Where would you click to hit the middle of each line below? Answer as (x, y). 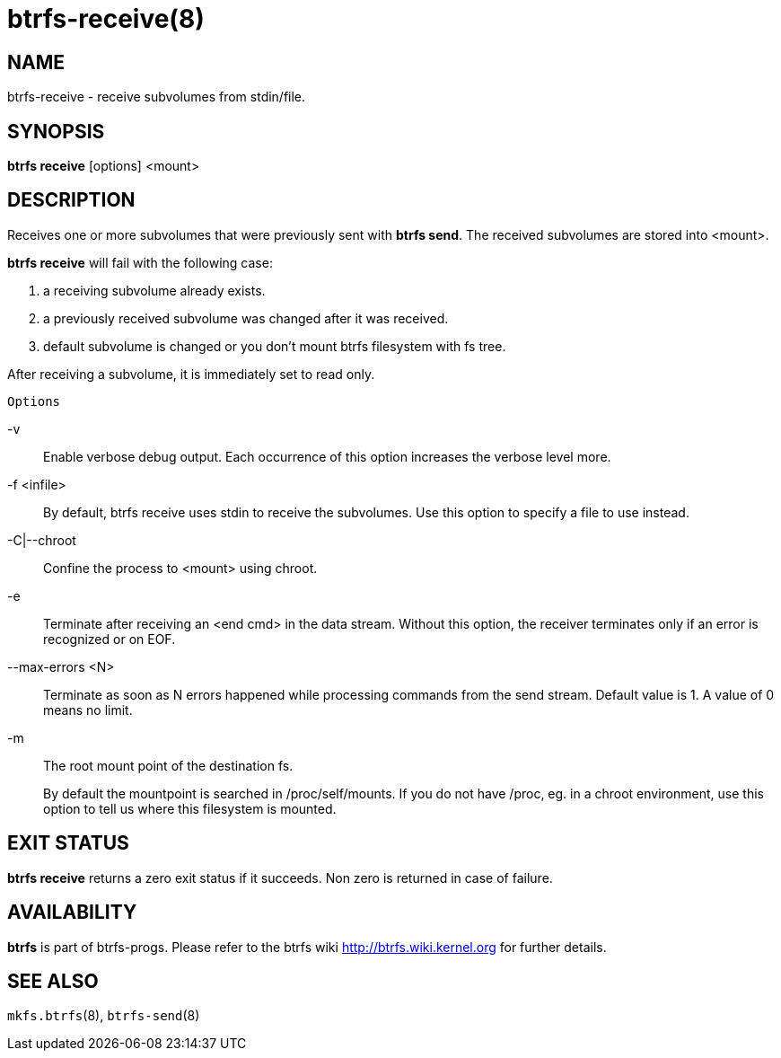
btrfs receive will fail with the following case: (140, 262)
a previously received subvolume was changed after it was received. (246, 318)
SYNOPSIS (56, 131)
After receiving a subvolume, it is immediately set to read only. (191, 374)
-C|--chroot (42, 540)
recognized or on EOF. (110, 639)
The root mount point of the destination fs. (168, 765)
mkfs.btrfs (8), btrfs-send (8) (104, 1016)
